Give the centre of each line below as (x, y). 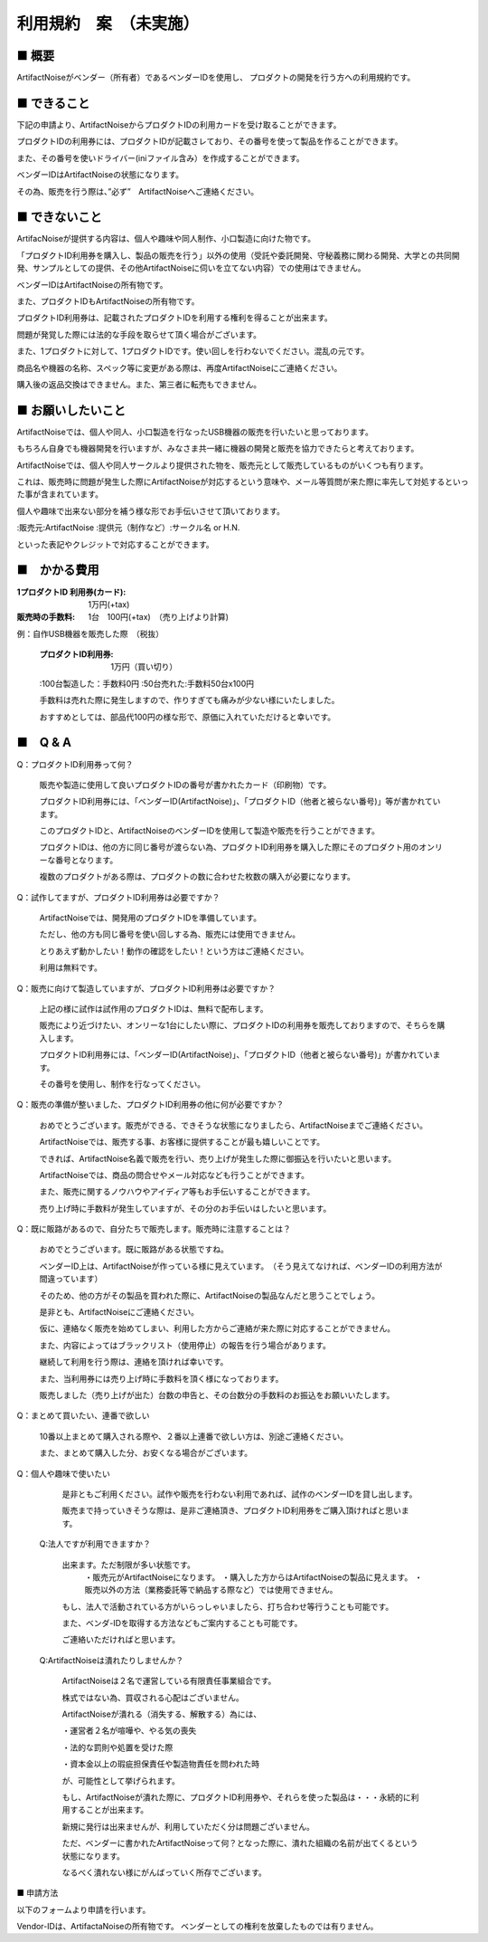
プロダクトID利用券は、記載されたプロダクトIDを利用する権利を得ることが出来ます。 (175, 318)
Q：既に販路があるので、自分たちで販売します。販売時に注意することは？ (154, 1229)
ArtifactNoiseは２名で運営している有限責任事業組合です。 (169, 1681)
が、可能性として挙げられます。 (121, 1780)
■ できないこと (60, 217)
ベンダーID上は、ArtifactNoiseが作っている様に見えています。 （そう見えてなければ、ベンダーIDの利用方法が (241, 1266)
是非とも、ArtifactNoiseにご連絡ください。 (119, 1312)
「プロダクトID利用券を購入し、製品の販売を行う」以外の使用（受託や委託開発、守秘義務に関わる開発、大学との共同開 (238, 255)
